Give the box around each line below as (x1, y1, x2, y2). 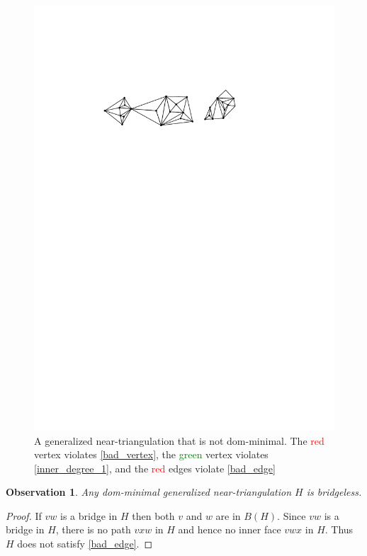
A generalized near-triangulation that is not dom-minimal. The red (34, 433, 324, 448)
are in (215, 508, 241, 523)
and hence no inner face (178, 522, 281, 537)
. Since (277, 508, 306, 523)
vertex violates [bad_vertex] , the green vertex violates (34, 447, 269, 462)
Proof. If (6, 508, 42, 523)
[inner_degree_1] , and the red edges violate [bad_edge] (34, 460, 276, 475)
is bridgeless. (306, 484, 362, 499)
